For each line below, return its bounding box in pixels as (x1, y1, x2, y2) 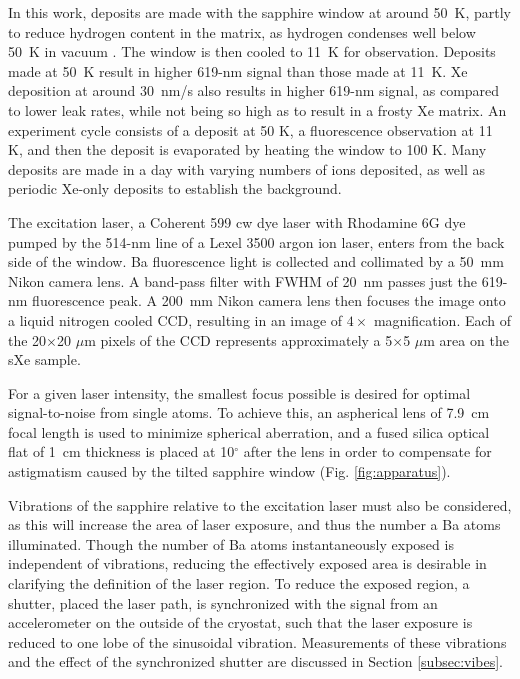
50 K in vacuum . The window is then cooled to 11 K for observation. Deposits (8, 41, 496, 62)
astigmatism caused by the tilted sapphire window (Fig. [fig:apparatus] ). (8, 461, 451, 482)
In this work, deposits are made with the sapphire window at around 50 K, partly (8, 2, 511, 22)
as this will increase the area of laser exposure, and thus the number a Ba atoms (8, 514, 501, 535)
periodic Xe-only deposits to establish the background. (8, 178, 342, 199)
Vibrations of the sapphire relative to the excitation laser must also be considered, (8, 494, 512, 515)
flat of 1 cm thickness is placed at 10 (8, 441, 235, 462)
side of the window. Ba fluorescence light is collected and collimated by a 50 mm (8, 251, 504, 272)
